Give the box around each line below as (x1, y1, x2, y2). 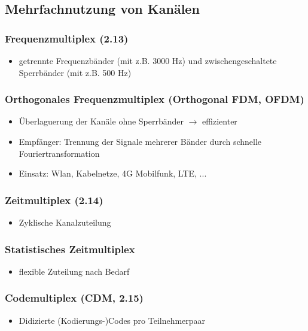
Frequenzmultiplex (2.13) (5, 31, 129, 45)
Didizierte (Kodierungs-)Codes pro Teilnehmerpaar (19, 314, 206, 326)
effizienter (202, 115, 237, 127)
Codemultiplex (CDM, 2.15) (5, 290, 144, 305)
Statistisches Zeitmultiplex (5, 241, 135, 256)
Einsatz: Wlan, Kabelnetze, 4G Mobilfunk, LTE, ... (19, 167, 207, 180)
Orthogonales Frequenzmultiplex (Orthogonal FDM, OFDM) (5, 92, 304, 107)
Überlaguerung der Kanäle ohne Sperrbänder (19, 115, 184, 127)
